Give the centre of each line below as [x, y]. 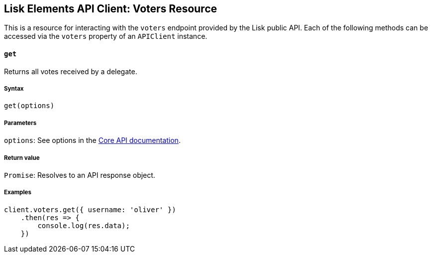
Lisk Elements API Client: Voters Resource [111, 9]
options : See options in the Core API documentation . [92, 140]
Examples [18, 193]
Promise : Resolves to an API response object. [80, 175]
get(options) [29, 106]
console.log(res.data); [84, 225]
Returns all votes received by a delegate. [71, 71]
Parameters [20, 123]
